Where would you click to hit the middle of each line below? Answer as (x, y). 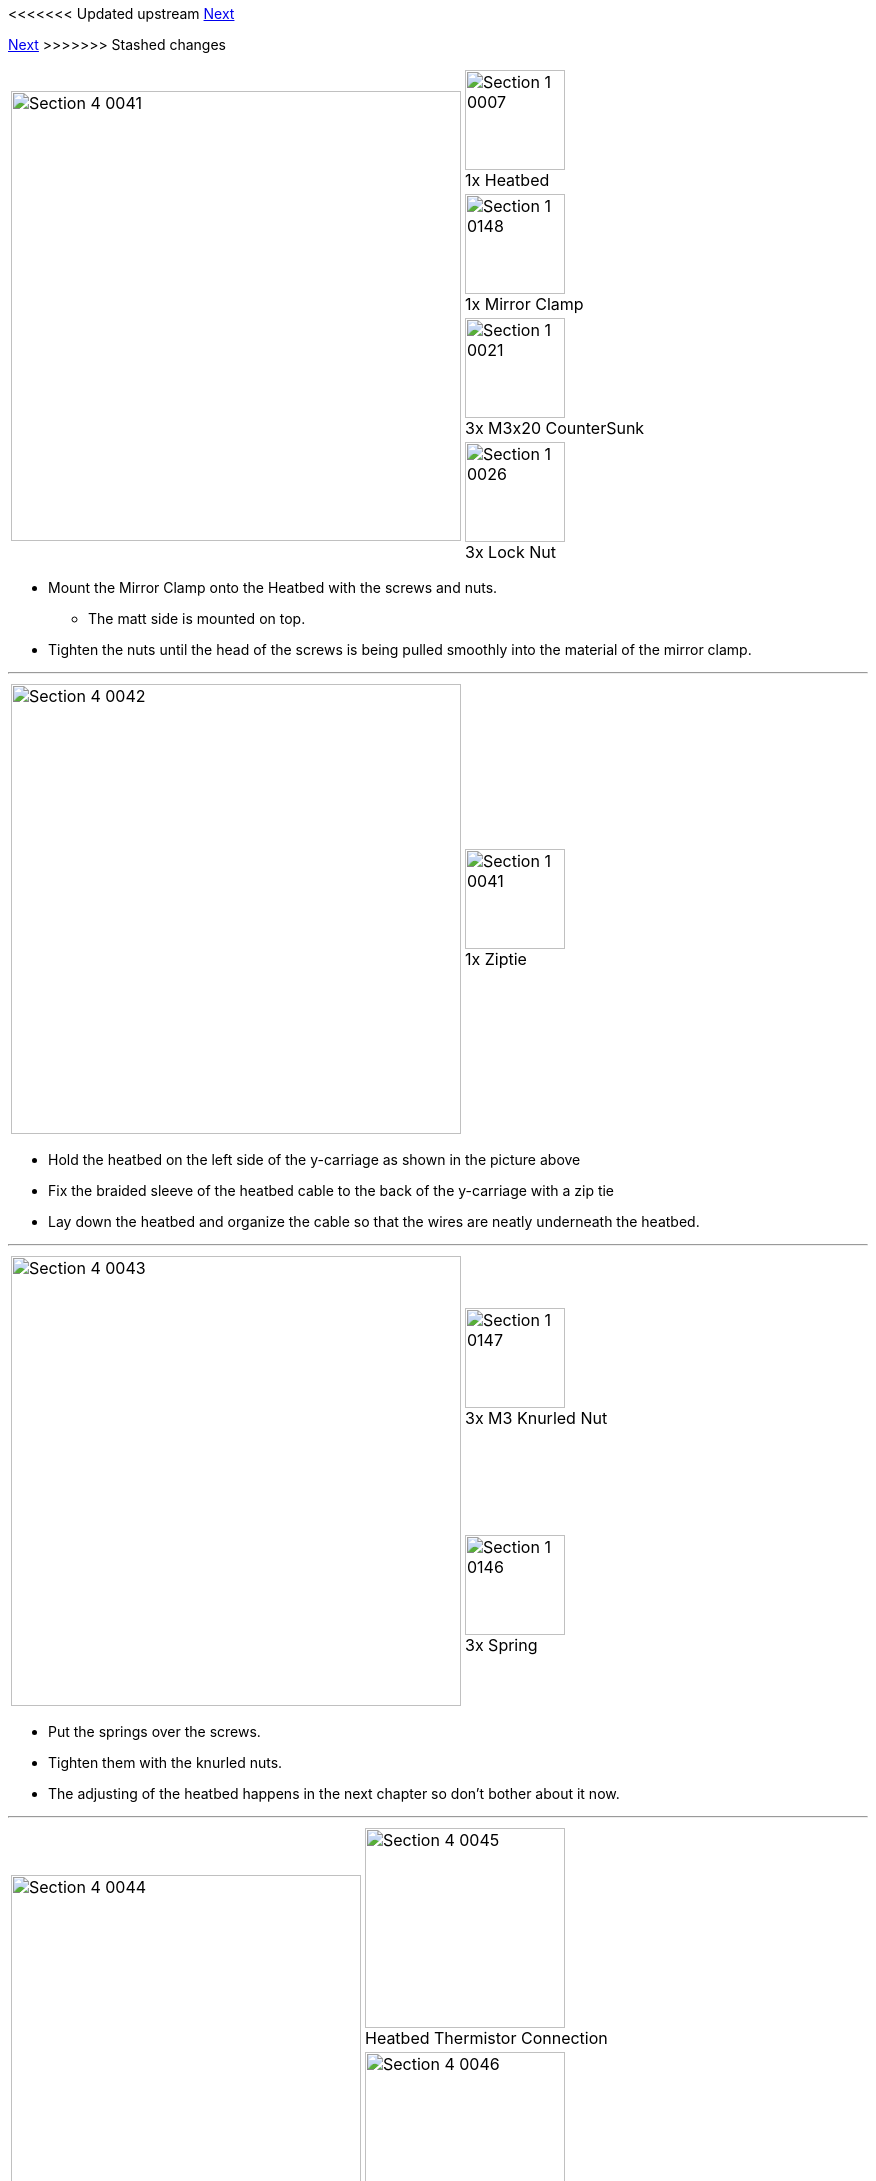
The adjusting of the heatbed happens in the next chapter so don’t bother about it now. (334, 1793)
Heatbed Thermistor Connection (486, 2038)
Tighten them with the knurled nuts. (165, 1762)
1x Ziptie (496, 959)
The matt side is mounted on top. (197, 618)
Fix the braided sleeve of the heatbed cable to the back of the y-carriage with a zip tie (331, 1190)
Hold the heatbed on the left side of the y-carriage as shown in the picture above (314, 1159)
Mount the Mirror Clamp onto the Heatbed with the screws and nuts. (273, 587)
